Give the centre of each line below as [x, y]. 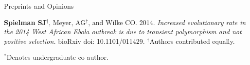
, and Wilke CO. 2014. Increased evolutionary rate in [167, 22]
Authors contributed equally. [192, 41]
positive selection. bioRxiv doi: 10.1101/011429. [74, 41]
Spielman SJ [25, 22]
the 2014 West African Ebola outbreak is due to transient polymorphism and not [123, 32]
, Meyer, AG [67, 22]
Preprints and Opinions [39, 6]
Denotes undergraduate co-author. [57, 57]
